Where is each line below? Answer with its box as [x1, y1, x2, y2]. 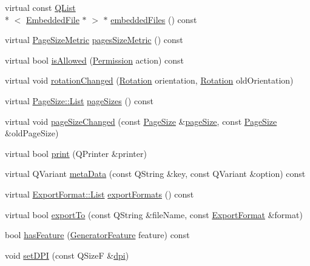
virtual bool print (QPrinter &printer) [5, 147, 147, 159]
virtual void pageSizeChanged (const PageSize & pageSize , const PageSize [5, 115, 277, 127]
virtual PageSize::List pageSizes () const [5, 94, 153, 107]
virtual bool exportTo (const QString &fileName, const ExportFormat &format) [5, 208, 303, 221]
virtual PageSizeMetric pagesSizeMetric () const [5, 33, 183, 46]
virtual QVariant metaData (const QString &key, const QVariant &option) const [5, 167, 306, 180]
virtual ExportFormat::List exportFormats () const [5, 187, 194, 200]
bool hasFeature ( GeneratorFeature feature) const [5, 228, 190, 241]
